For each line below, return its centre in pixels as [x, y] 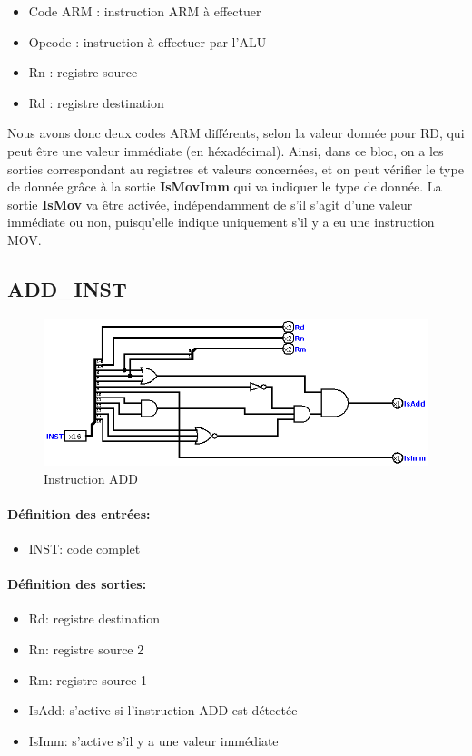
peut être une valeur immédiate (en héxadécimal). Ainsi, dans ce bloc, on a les [226, 150]
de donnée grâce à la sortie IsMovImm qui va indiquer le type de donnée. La [225, 187]
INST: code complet [84, 549]
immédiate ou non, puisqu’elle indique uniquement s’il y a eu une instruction [221, 222]
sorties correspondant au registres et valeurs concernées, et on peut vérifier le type [236, 168]
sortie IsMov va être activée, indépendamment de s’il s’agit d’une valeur [210, 204]
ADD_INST [67, 288]
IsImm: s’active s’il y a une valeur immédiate [153, 740]
